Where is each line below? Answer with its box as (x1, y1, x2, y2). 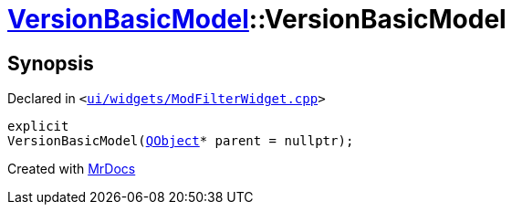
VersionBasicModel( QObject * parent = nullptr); (7, 133, 354, 149)
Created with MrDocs (7, 161, 136, 177)
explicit (7, 119, 69, 134)
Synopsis (7, 51, 94, 75)
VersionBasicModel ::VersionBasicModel (7, 4, 507, 35)
